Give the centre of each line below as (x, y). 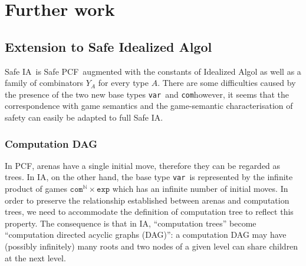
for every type (123, 83)
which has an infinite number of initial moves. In (200, 189)
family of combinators (44, 83)
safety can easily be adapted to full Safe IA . (84, 117)
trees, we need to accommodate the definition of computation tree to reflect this (149, 212)
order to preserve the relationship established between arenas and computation (147, 200)
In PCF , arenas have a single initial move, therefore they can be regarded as (143, 165)
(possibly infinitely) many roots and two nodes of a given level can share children (152, 246)
